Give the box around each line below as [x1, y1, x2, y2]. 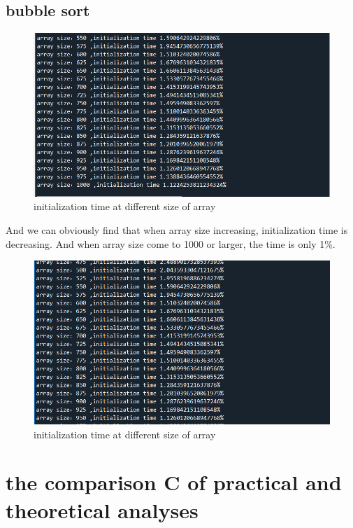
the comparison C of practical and [6, 468, 342, 496]
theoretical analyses [6, 495, 199, 524]
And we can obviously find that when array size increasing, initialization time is [6, 223, 348, 237]
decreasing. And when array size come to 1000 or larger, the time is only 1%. [6, 236, 336, 251]
